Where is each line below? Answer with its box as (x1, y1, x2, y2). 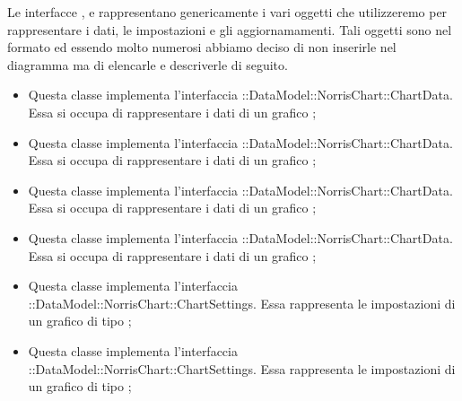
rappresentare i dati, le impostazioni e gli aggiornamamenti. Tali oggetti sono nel (7, 20, 452, 39)
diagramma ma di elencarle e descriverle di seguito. (7, 55, 288, 74)
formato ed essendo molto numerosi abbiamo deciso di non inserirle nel (7, 38, 397, 57)
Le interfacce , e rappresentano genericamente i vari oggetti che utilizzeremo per (7, 3, 448, 21)
